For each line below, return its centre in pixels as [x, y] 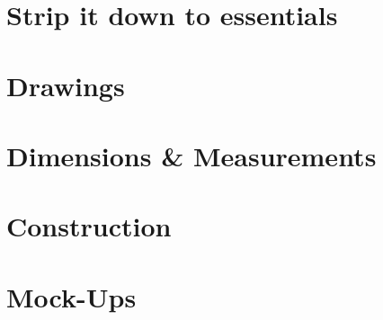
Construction [89, 226]
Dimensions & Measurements [191, 155]
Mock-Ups [71, 296]
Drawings [66, 85]
